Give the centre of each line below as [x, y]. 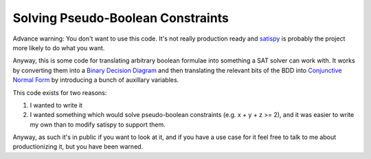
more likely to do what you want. [59, 47]
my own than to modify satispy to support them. [98, 125]
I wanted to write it [56, 105]
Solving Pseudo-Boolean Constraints [121, 18]
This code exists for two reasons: [60, 92]
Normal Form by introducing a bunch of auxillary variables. [96, 80]
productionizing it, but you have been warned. [78, 147]
